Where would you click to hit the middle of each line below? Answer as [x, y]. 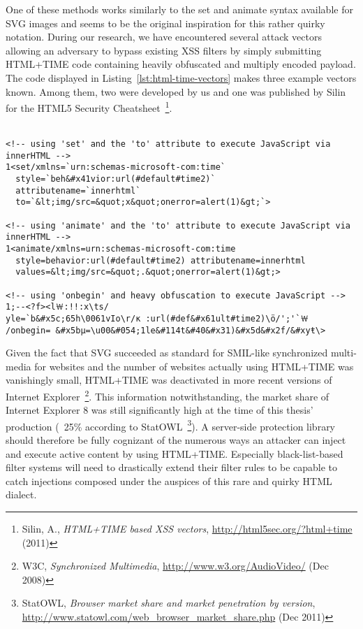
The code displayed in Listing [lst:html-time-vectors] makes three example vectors [181, 77]
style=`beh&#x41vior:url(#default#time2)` [116, 179]
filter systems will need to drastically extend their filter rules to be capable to [172, 467]
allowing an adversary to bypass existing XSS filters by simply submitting [164, 50]
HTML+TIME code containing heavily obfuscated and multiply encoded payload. [181, 64]
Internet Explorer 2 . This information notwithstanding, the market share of [168, 395]
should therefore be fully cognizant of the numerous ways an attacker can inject [176, 440]
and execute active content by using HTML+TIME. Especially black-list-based [175, 453]
